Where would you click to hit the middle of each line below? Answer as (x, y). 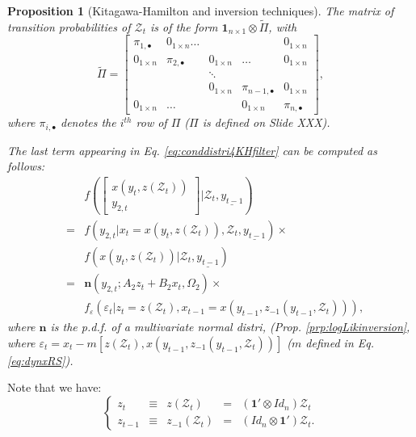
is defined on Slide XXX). (266, 122)
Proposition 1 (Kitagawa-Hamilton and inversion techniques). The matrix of (201, 11)
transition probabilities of (69, 26)
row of (151, 122)
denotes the (88, 122)
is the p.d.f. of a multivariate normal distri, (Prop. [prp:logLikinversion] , (230, 327)
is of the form (184, 26)
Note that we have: (55, 387)
